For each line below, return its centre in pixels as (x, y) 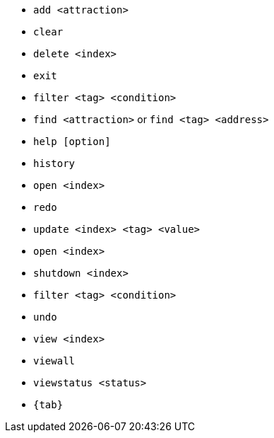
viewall (54, 361)
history (54, 163)
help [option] (72, 142)
